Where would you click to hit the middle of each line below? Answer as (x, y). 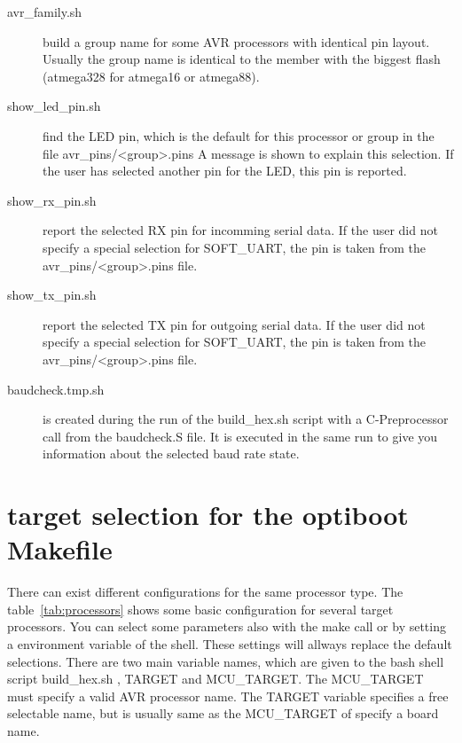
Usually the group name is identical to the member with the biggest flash (242, 59)
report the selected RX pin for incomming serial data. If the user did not (240, 230)
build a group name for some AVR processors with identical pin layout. (236, 41)
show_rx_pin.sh (52, 200)
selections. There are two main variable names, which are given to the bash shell (226, 661)
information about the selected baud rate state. (171, 454)
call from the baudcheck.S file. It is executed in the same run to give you (240, 436)
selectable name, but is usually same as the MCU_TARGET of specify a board (223, 713)
